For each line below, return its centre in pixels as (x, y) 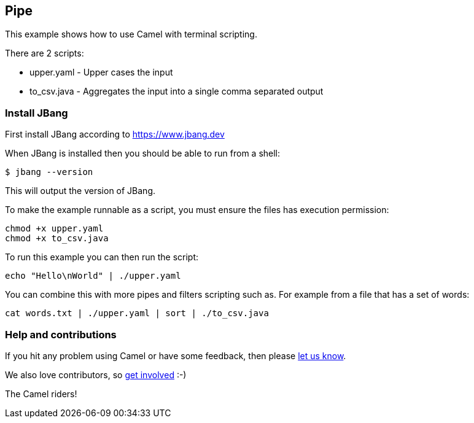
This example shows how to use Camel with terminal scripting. (131, 34)
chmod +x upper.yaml (54, 229)
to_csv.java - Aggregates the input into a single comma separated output (177, 91)
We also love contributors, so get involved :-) (96, 374)
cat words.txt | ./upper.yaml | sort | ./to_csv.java (137, 313)
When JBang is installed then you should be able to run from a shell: (143, 153)
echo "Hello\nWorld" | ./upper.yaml (93, 276)
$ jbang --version (49, 172)
